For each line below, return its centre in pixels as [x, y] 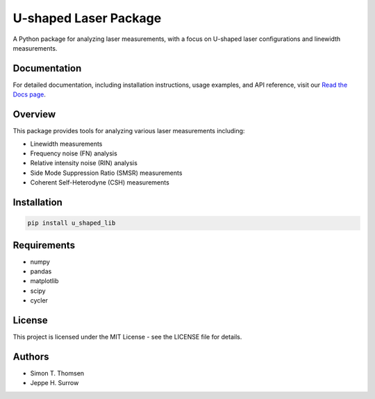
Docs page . [30, 94]
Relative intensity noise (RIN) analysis [84, 163]
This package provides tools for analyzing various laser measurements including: [129, 131]
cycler [39, 300]
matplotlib [44, 281]
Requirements [44, 245]
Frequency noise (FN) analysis [74, 153]
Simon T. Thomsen [57, 373]
